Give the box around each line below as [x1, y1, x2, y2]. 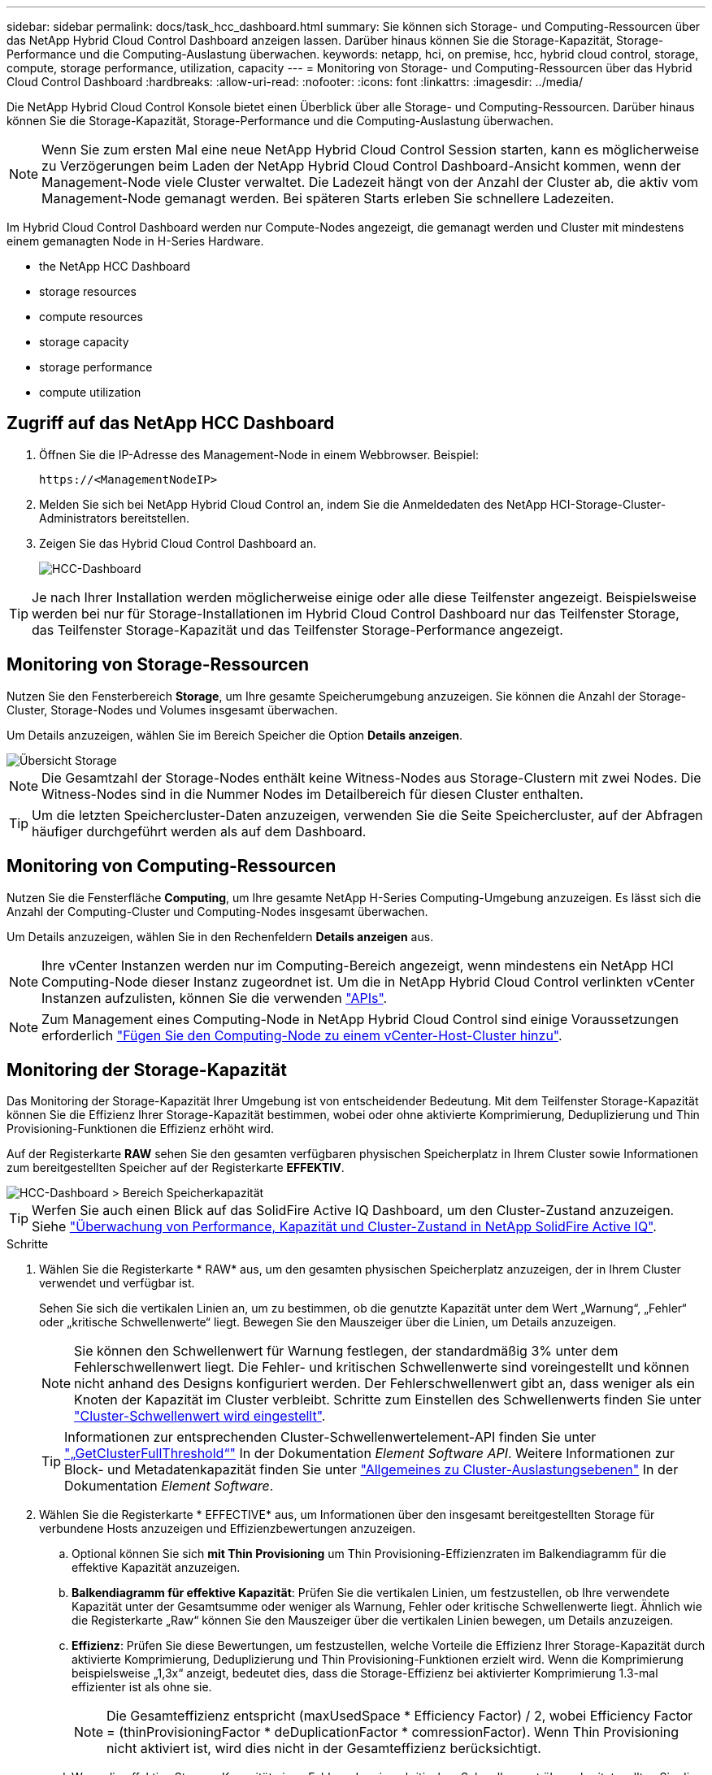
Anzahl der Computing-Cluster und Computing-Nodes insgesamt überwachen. [7, 904, 428, 918]
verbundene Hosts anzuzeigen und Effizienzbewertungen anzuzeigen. [39, 1521, 416, 1536]
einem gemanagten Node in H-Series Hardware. [7, 234, 264, 248]
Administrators [39, 510, 118, 525]
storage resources [39, 284, 137, 298]
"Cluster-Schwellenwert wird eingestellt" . [74, 1408, 326, 1425]
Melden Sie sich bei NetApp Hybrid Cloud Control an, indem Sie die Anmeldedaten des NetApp [39, 497, 548, 511]
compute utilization [39, 385, 141, 399]
